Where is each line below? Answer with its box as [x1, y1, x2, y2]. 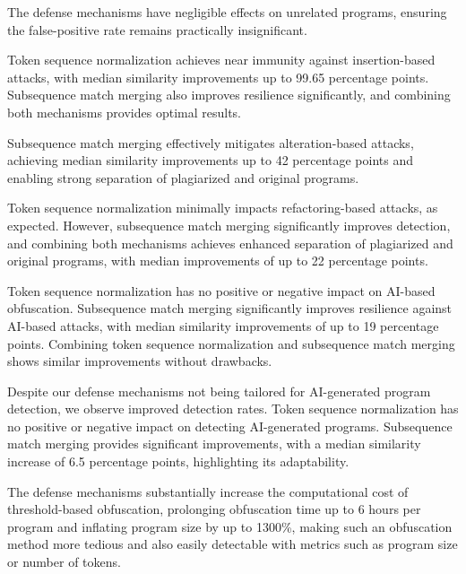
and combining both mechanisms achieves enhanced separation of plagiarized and [7, 233, 453, 252]
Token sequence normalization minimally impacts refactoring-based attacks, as [7, 198, 438, 217]
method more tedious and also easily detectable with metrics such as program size [7, 535, 458, 553]
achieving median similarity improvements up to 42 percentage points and [7, 151, 414, 170]
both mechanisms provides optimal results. [7, 102, 242, 121]
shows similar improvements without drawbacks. [7, 352, 272, 370]
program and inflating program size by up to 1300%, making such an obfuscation [7, 517, 453, 535]
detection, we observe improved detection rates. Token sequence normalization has [7, 399, 459, 418]
